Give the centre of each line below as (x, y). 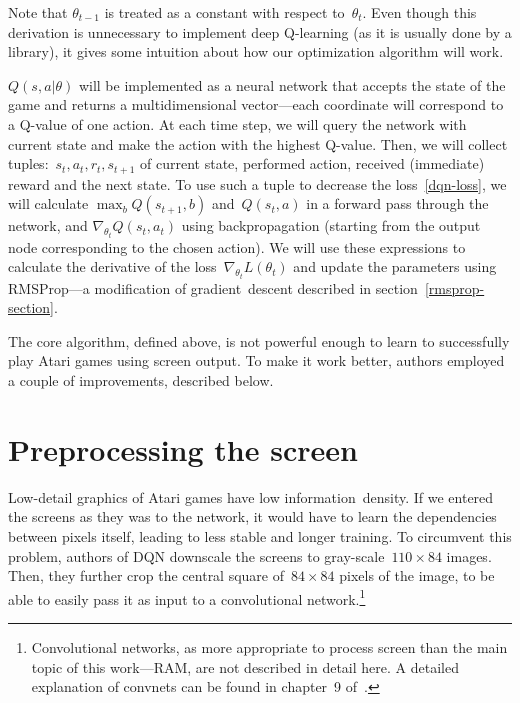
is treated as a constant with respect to (224, 12)
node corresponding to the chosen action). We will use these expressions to (237, 246)
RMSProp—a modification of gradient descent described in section (213, 287)
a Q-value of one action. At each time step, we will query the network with (237, 123)
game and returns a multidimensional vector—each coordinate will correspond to (256, 104)
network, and (48, 225)
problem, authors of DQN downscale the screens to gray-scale (196, 555)
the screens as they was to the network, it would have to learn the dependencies (252, 516)
